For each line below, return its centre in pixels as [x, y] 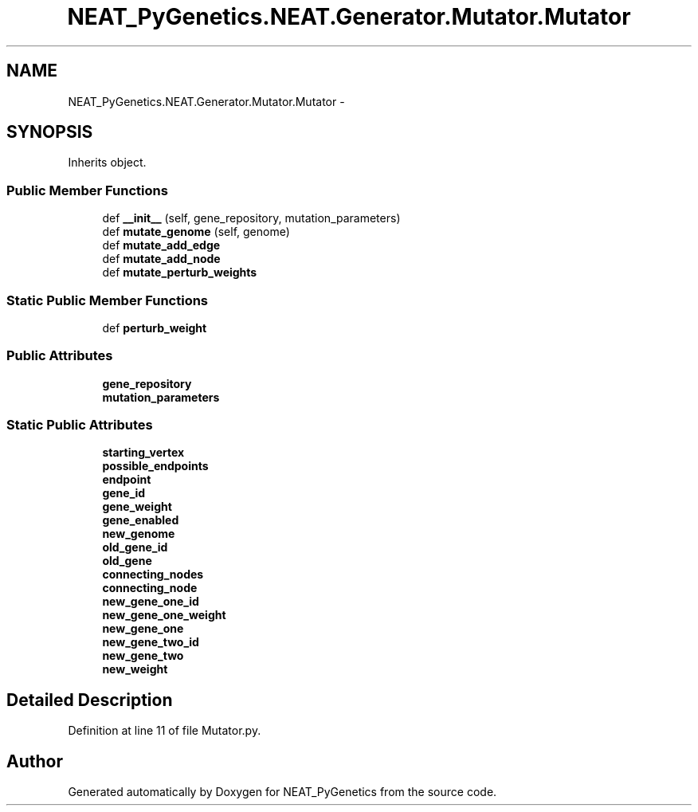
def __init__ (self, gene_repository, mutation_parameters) [251, 218]
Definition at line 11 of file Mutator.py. [165, 731]
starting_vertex [143, 453]
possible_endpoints [155, 466]
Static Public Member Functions [108, 300]
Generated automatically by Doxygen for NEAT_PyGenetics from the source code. [282, 792]
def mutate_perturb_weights [180, 273]
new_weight [135, 669]
